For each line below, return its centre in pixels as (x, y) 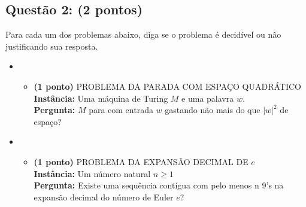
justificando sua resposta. (52, 46)
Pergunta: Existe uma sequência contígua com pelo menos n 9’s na (159, 185)
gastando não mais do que (213, 110)
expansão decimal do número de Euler (104, 197)
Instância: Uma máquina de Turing (101, 98)
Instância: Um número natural (92, 173)
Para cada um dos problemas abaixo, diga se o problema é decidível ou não (143, 34)
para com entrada (121, 110)
